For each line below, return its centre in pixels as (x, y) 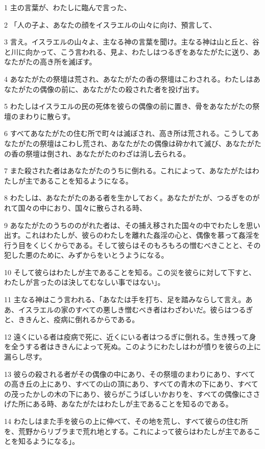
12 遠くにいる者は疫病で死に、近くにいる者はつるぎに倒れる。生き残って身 (130, 336)
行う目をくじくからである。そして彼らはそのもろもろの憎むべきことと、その (132, 245)
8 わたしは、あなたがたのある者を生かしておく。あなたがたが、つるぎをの (128, 198)
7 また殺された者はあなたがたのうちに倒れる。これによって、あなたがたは (128, 171)
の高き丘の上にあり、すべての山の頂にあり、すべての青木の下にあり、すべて (131, 384)
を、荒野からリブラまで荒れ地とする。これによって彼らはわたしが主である (129, 431)
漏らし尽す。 (25, 357)
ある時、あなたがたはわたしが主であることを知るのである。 (132, 404)
